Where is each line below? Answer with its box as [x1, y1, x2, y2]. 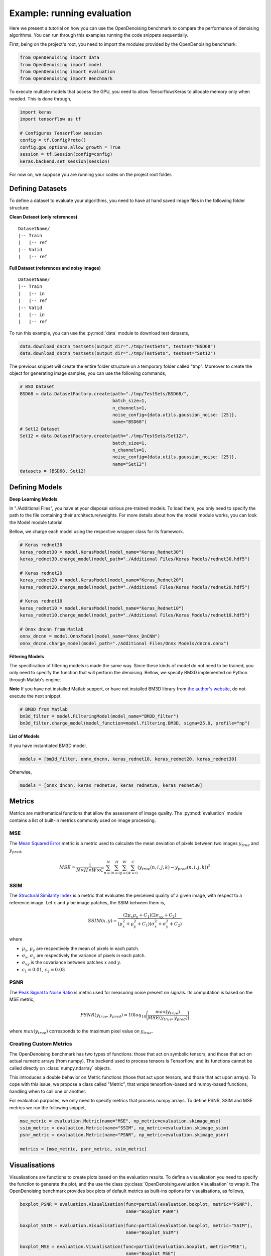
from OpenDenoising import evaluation [20, 69, 115, 75]
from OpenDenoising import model [20, 62, 102, 67]
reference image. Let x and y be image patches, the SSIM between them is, [9, 899, 166, 905]
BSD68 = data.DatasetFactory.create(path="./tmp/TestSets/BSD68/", [20, 391, 190, 396]
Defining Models [9, 483, 62, 491]
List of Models [9, 734, 40, 740]
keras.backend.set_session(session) [20, 158, 110, 164]
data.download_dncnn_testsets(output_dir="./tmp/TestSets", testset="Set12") [20, 351, 216, 356]
